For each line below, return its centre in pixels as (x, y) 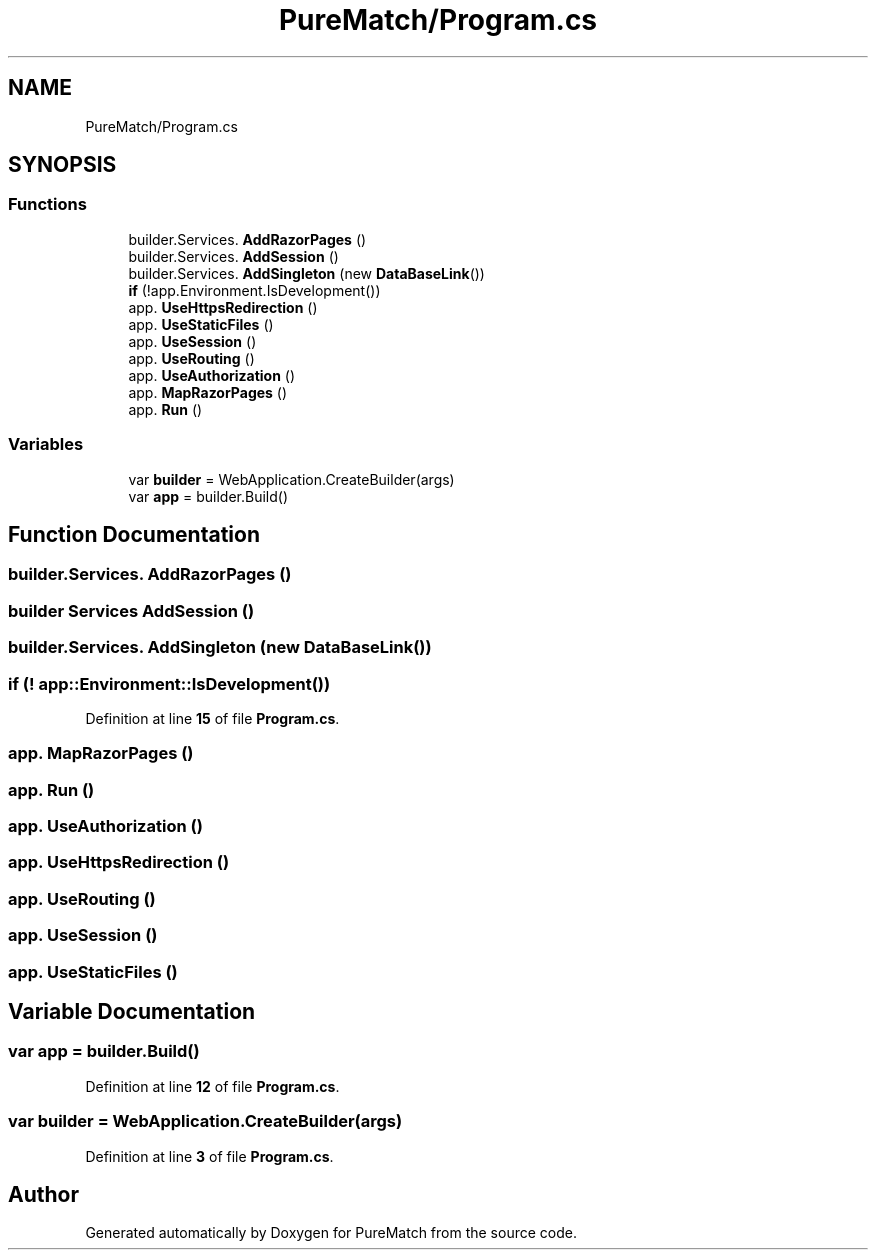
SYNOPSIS (62, 165)
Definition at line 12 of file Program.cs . (212, 1086)
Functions (47, 204)
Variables (46, 444)
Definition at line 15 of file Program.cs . (212, 718)
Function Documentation (134, 534)
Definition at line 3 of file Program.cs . (209, 1156)
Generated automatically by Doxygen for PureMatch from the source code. (331, 1233)
